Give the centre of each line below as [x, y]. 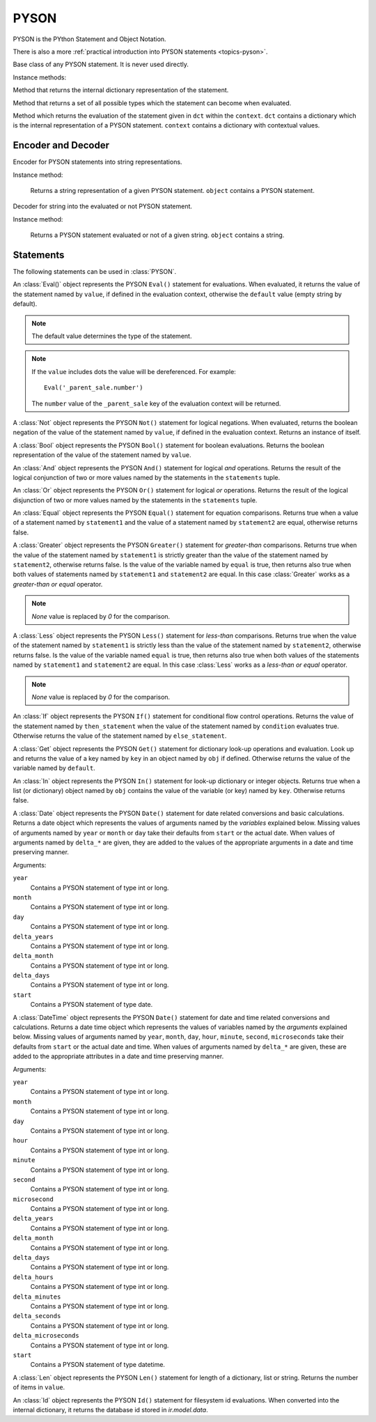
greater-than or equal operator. [58, 584]
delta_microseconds [46, 1336]
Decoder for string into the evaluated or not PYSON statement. [103, 206]
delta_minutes [37, 1297]
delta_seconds [37, 1316]
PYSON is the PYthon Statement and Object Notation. [89, 39]
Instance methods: [39, 77]
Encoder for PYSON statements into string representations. [97, 162]
